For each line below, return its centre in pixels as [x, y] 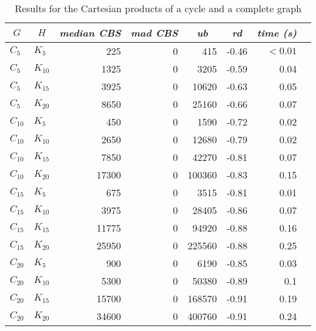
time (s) [277, 33]
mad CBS [154, 33]
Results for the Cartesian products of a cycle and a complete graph [158, 8]
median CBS [90, 33]
